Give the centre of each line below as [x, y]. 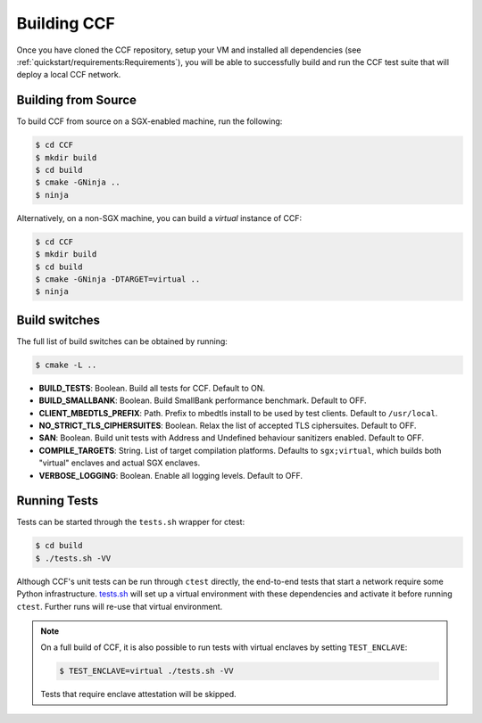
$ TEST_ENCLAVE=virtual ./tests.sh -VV [146, 671]
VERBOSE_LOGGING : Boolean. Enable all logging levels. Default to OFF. [171, 475]
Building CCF [66, 23]
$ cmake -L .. [66, 365]
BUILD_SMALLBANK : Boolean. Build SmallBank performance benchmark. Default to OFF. [203, 400]
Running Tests [57, 501]
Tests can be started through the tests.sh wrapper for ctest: [131, 522]
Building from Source [77, 100]
